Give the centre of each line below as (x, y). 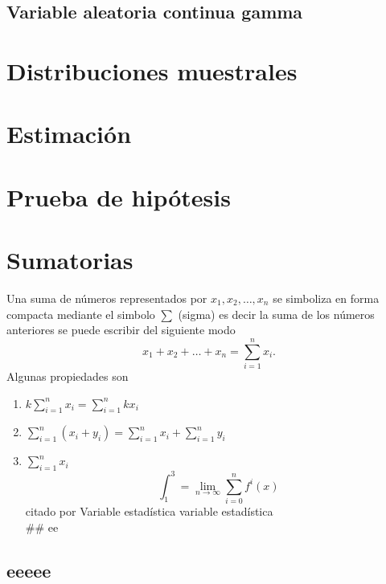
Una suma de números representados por (107, 298)
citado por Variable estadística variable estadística (149, 510)
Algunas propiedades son (68, 376)
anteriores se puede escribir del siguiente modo (121, 330)
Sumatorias (70, 260)
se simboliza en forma (326, 298)
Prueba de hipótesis (119, 196)
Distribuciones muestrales (152, 70)
